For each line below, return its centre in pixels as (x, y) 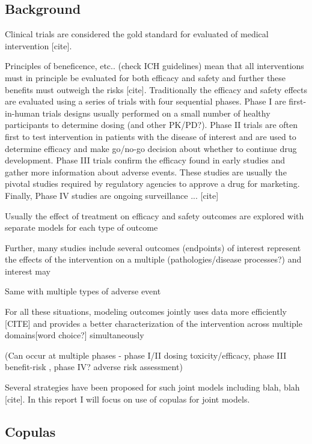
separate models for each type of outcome (81, 227)
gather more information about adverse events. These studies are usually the (146, 172)
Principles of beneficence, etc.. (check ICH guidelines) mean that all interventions (154, 66)
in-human (22, 113)
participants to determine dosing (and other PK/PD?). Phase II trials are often (151, 125)
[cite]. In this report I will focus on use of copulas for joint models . (127, 399)
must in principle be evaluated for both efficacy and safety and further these (145, 77)
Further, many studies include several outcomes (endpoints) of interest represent (153, 247)
